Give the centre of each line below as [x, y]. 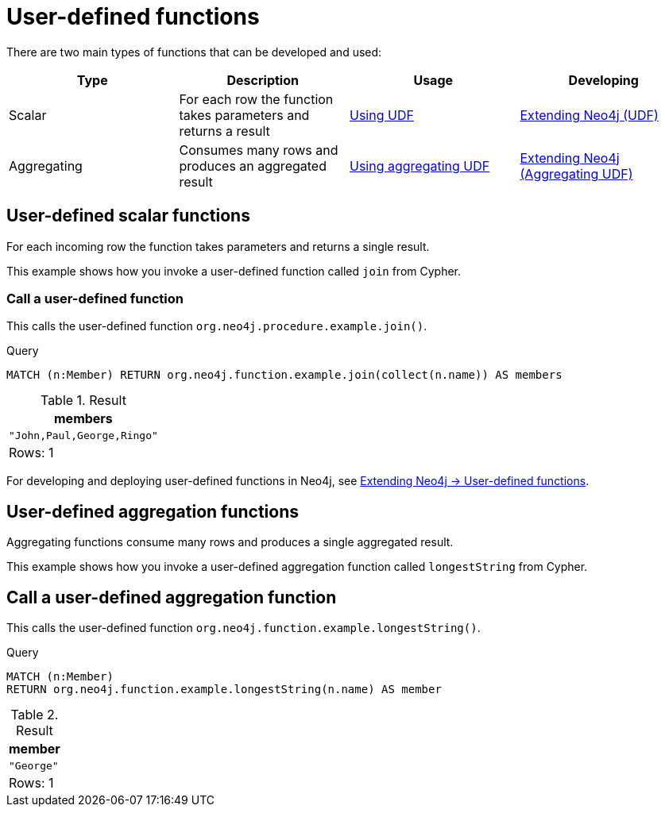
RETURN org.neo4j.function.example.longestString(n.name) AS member [224, 690]
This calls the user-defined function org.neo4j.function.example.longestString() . [244, 628]
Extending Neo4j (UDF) [589, 115]
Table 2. [35, 715]
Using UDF [382, 115]
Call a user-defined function [95, 298]
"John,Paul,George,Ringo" [83, 436]
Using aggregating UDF [420, 166]
